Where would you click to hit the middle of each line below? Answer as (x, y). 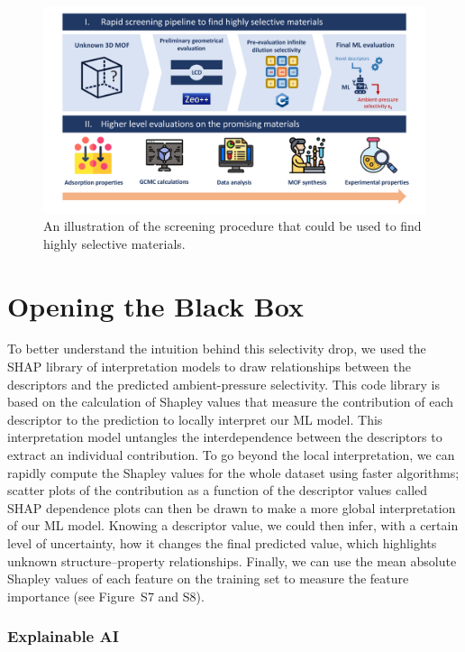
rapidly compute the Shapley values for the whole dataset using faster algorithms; (233, 472)
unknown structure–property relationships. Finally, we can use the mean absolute (232, 560)
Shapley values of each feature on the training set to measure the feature (208, 579)
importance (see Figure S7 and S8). (106, 596)
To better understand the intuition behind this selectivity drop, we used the (217, 349)
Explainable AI (63, 636)
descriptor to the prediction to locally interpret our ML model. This (195, 419)
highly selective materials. (114, 243)
